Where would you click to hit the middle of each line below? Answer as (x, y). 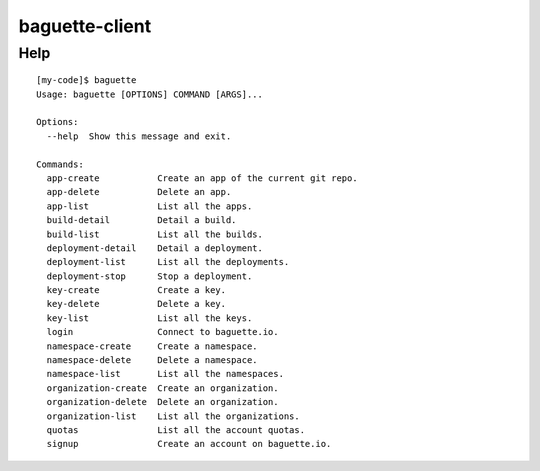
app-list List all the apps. (149, 206)
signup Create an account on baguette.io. (189, 444)
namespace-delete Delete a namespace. (152, 360)
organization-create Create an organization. (162, 388)
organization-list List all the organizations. (173, 416)
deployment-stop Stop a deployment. (149, 276)
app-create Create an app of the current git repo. (202, 178)
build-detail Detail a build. (141, 220)
